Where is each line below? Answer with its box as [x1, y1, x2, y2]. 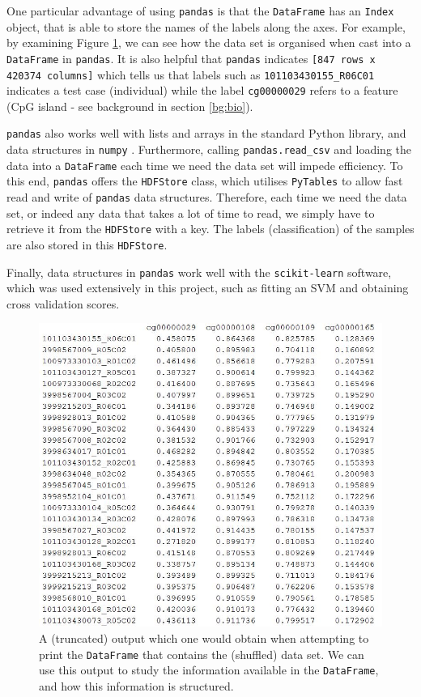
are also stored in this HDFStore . [6, 236, 168, 253]
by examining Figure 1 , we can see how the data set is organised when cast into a [6, 34, 411, 51]
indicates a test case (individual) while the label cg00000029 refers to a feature [6, 82, 398, 99]
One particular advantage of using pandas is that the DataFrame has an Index [6, 2, 394, 19]
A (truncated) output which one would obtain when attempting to [39, 630, 369, 646]
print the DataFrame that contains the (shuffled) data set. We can [39, 645, 364, 662]
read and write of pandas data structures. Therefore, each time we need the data [6, 189, 407, 206]
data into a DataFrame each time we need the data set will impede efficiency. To [6, 156, 403, 173]
